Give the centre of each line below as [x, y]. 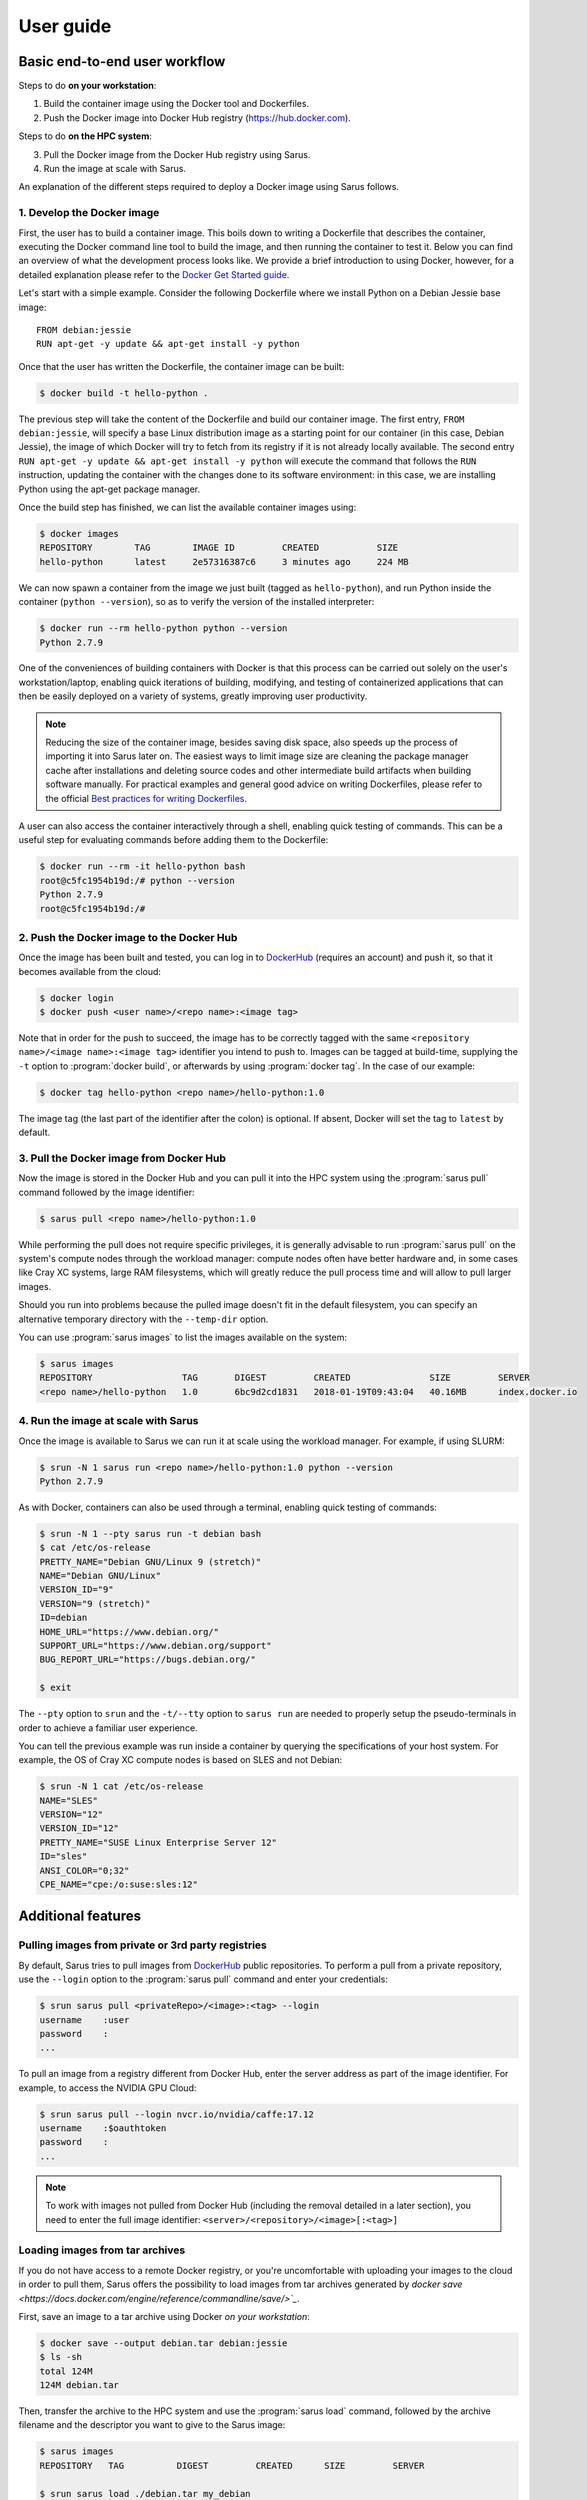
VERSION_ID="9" [76, 1589]
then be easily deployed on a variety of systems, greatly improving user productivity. [193, 696]
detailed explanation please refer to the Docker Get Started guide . [154, 274]
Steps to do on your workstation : [87, 86]
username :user [84, 2019]
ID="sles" [63, 1856]
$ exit [55, 1688]
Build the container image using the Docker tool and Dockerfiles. [176, 104]
